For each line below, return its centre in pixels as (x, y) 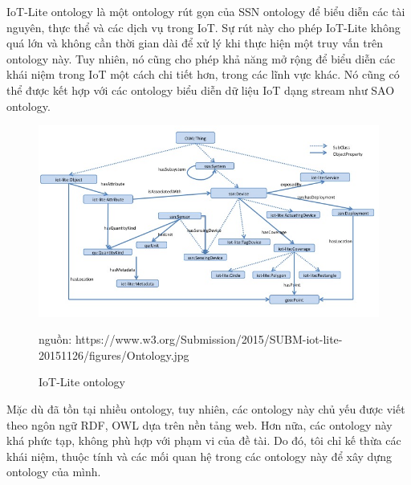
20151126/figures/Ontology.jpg (114, 355)
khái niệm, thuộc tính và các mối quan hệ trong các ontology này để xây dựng (199, 456)
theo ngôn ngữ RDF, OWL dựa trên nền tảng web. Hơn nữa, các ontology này (199, 424)
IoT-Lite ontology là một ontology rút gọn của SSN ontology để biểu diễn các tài (206, 11)
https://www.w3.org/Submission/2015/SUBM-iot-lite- (209, 339)
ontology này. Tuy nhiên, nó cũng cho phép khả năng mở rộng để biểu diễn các (201, 58)
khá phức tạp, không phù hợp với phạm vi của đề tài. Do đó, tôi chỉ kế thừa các (204, 440)
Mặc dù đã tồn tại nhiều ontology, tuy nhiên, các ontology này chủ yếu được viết (206, 409)
